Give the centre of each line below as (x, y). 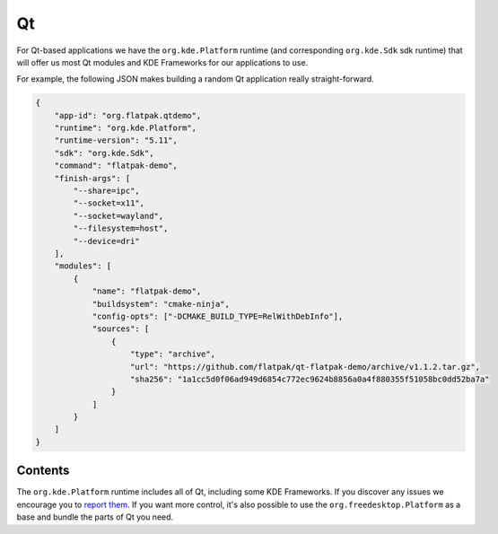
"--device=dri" (107, 241)
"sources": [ (121, 329)
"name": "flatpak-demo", (147, 291)
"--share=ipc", (107, 191)
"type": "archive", (173, 354)
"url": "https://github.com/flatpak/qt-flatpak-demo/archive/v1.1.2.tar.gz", (305, 367)
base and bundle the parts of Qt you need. (95, 517)
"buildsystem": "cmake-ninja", (161, 304)
